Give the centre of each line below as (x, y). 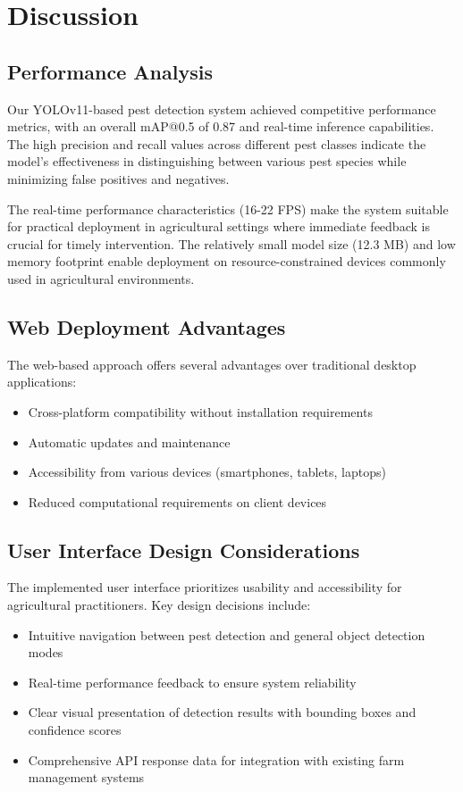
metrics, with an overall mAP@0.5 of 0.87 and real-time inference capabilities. (221, 126)
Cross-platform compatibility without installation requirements (200, 411)
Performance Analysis (110, 71)
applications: (42, 382)
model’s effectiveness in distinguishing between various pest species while (207, 161)
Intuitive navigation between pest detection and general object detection (227, 634)
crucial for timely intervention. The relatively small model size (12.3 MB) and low (231, 243)
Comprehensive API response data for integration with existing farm (216, 759)
